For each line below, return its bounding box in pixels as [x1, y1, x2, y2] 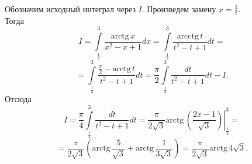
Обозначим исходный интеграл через [5, 3, 136, 15]
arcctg [177, 32, 199, 40]
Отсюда [5, 93, 32, 105]
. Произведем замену [141, 3, 216, 15]
